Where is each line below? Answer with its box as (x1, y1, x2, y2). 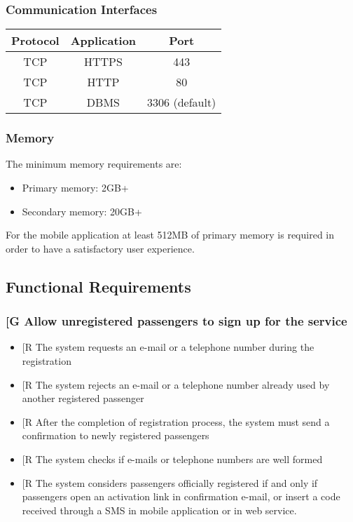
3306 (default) (147, 94, 216, 111)
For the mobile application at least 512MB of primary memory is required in (6, 227, 335, 242)
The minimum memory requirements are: (6, 156, 182, 171)
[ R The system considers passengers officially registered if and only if (22, 475, 318, 490)
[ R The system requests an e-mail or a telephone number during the (22, 340, 314, 354)
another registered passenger (22, 391, 144, 406)
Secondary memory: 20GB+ (22, 203, 142, 218)
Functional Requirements (6, 275, 191, 297)
